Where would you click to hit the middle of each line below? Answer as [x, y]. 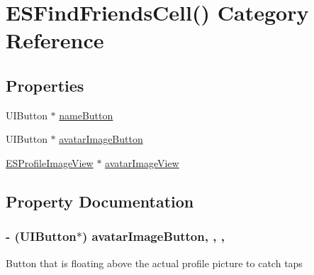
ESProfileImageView [50, 162]
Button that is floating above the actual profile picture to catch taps [154, 263]
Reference [55, 40]
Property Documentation [100, 201]
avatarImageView [142, 162]
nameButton [86, 115]
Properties [45, 85]
